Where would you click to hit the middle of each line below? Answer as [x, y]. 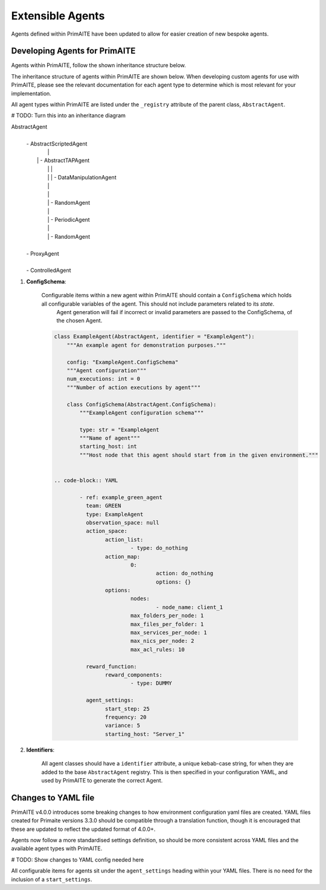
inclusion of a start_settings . [52, 879]
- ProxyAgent [43, 253]
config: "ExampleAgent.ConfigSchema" [123, 362]
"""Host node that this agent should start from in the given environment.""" [199, 455]
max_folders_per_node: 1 [167, 616]
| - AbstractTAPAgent [63, 161]
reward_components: [134, 675]
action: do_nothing [185, 573]
